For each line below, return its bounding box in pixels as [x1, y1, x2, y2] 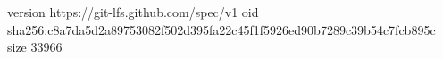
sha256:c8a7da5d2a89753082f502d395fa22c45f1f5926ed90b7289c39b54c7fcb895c [7, 20, 436, 38]
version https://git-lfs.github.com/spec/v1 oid [7, 3, 259, 21]
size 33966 [7, 38, 63, 56]
